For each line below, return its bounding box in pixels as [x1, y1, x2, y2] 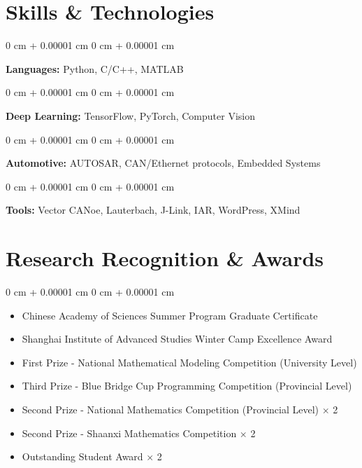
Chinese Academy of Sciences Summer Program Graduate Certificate [22, 308, 318, 322]
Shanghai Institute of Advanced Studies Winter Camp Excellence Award [22, 331, 333, 346]
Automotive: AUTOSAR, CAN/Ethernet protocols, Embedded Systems [6, 156, 321, 170]
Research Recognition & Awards [6, 244, 324, 273]
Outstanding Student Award [22, 449, 143, 464]
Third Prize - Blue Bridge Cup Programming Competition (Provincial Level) [22, 378, 352, 393]
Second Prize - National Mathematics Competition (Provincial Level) [22, 401, 319, 416]
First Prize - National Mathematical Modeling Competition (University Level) [22, 355, 357, 369]
